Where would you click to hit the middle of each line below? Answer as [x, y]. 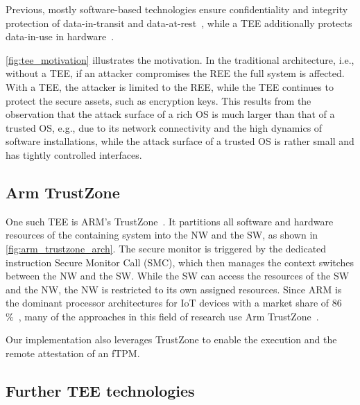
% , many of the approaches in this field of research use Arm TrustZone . [162, 316]
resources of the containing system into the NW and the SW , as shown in [162, 235]
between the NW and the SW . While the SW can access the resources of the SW [178, 276]
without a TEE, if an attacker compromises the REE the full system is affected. [175, 73]
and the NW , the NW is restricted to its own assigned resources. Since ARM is [174, 289]
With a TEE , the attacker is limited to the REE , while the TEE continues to [170, 86]
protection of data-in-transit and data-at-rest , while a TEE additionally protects [179, 23]
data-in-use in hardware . [60, 36]
